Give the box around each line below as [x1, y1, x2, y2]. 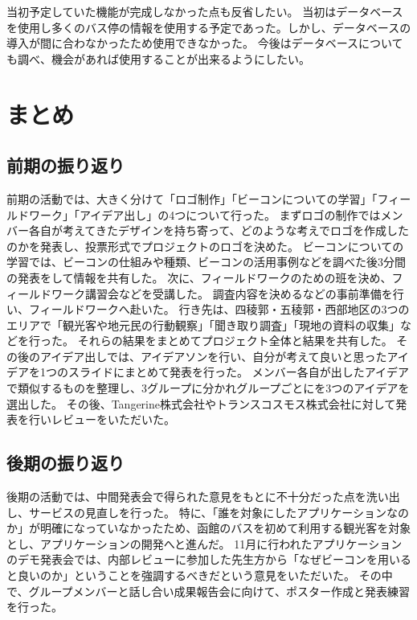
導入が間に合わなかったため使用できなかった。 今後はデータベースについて [6, 35, 403, 51]
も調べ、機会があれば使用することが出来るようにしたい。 [6, 50, 310, 67]
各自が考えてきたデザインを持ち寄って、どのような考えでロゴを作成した [28, 222, 410, 239]
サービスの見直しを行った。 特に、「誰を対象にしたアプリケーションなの [28, 503, 409, 520]
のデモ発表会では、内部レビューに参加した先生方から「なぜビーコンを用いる [6, 551, 411, 568]
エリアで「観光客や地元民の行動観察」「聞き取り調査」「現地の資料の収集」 [6, 316, 400, 333]
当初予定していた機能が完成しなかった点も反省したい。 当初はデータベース [6, 3, 403, 19]
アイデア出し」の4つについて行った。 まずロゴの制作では [79, 206, 381, 223]
